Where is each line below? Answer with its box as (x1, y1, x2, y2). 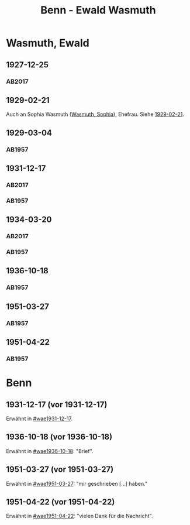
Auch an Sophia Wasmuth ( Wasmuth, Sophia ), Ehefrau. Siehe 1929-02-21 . (6, 111, 184, 118)
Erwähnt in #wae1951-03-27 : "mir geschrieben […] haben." (6, 480, 148, 487)
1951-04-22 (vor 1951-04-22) (6, 497, 115, 507)
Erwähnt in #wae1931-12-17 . (6, 415, 73, 422)
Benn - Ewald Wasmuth (40, 4, 156, 17)
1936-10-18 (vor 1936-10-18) (6, 432, 113, 442)
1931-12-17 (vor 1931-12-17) (6, 399, 108, 410)
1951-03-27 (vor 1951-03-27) (6, 465, 114, 475)
